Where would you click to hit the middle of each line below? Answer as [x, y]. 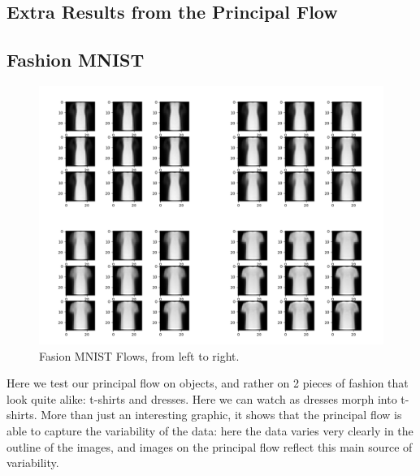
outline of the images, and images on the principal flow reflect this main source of [210, 446]
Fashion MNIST [76, 60]
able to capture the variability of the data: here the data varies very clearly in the [210, 430]
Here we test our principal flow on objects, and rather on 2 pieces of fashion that [208, 383]
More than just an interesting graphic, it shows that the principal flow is [221, 415]
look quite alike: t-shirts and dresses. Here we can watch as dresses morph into [202, 398]
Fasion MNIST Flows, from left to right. [139, 355]
